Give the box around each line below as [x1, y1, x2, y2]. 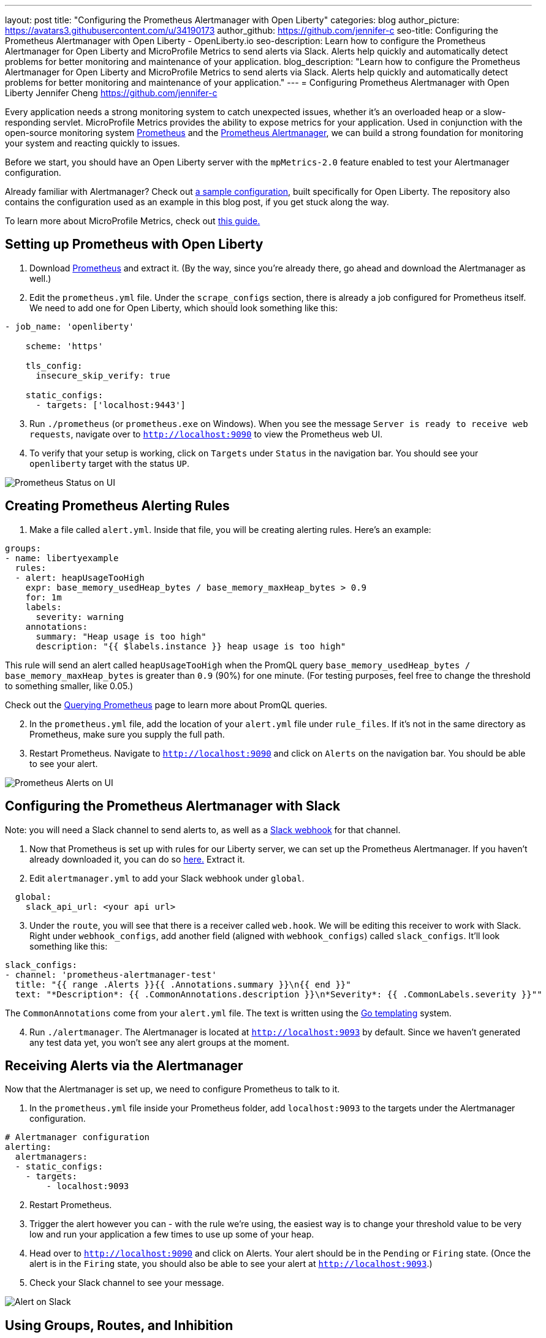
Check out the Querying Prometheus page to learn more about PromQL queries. [5, 699, 327, 710]
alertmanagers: [15, 1152, 88, 1162]
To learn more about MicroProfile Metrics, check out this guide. [5, 216, 260, 226]
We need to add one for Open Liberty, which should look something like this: [29, 302, 338, 313]
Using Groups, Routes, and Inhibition [5, 1317, 233, 1333]
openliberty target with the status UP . [29, 458, 190, 469]
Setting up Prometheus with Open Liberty [5, 236, 264, 252]
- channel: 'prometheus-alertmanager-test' [5, 969, 217, 980]
